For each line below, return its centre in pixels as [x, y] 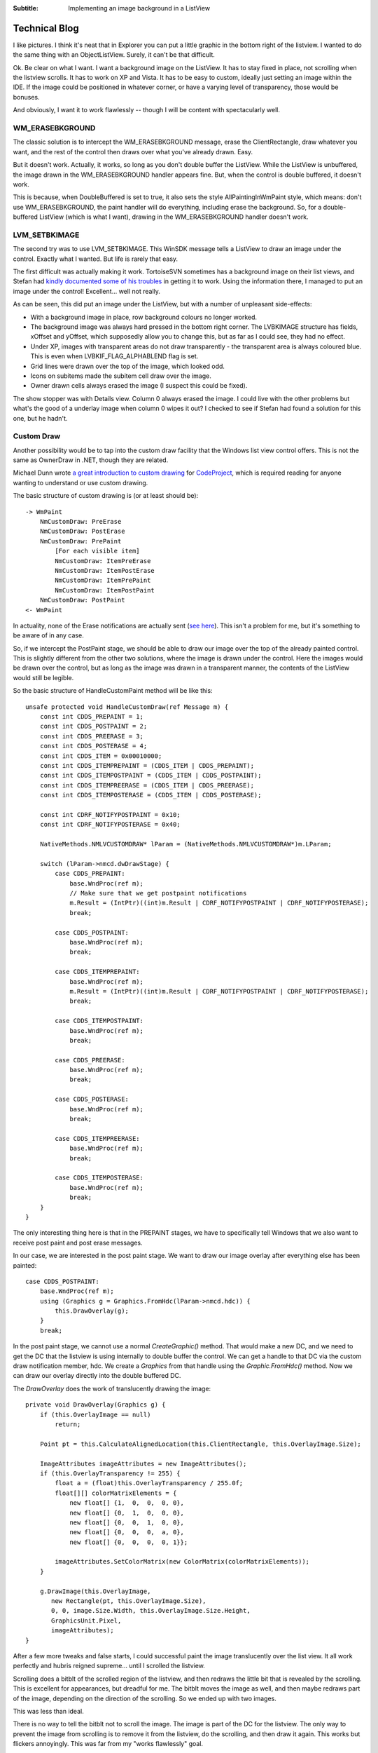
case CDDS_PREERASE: [90, 1060]
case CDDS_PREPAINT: [90, 874]
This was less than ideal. [48, 1711]
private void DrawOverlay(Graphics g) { [96, 1405]
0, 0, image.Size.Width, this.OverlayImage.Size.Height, [151, 1611]
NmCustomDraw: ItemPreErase [103, 561]
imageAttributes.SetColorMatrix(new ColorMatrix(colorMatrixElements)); [182, 1562]
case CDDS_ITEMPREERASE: [97, 1138]
